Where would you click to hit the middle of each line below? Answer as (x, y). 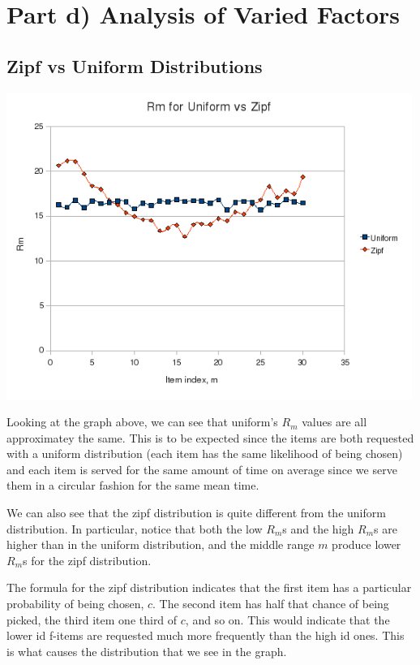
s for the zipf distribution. (87, 560)
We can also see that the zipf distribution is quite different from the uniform (196, 513)
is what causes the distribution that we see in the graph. (147, 651)
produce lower (366, 544)
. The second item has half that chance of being (271, 604)
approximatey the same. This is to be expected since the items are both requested (210, 437)
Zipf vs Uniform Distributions (135, 65)
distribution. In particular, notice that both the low (135, 528)
